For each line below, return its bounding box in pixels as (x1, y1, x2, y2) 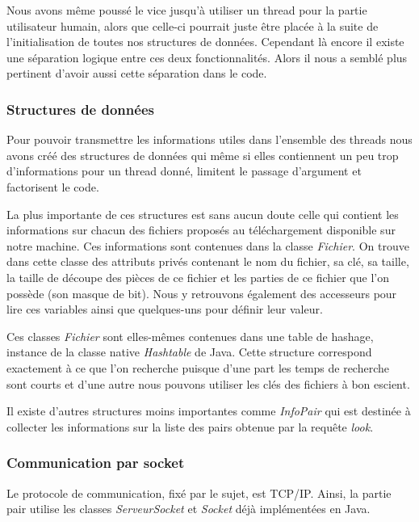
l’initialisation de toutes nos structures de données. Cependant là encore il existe (6, 33, 404, 50)
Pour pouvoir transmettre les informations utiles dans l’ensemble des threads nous (6, 131, 413, 148)
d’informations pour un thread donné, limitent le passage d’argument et (6, 162, 362, 179)
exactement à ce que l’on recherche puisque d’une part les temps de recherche (6, 359, 390, 376)
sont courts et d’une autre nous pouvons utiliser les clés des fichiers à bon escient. (6, 375, 410, 392)
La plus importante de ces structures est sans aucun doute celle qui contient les (6, 205, 399, 222)
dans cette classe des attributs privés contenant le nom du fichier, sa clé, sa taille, (6, 253, 409, 270)
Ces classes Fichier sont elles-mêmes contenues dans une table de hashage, (6, 327, 374, 344)
